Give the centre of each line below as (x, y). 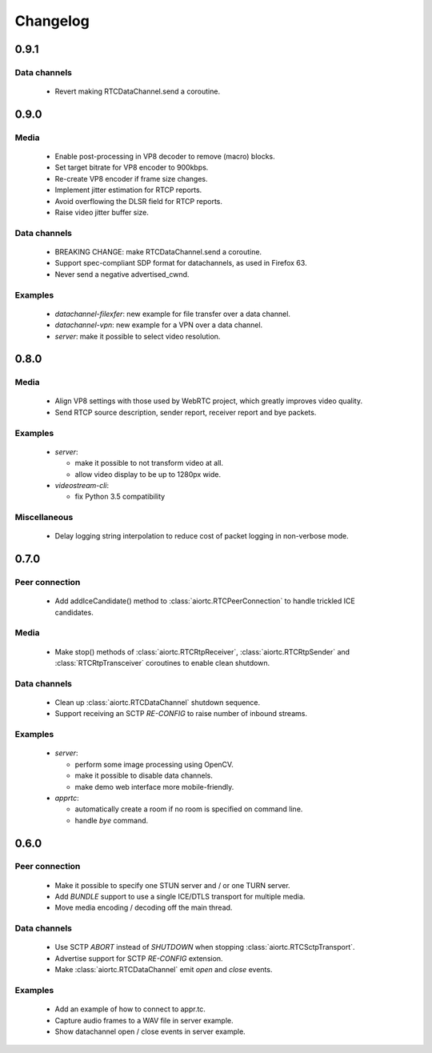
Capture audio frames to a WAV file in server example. (144, 1020)
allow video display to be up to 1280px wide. (148, 474)
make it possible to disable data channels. (144, 775)
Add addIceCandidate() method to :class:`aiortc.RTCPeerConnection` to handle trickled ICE (205, 601)
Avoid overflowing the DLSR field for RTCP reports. (139, 201)
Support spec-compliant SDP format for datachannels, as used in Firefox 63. (181, 263)
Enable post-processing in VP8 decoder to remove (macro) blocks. (165, 157)
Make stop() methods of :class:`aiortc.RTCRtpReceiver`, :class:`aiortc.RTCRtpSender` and (202, 651)
